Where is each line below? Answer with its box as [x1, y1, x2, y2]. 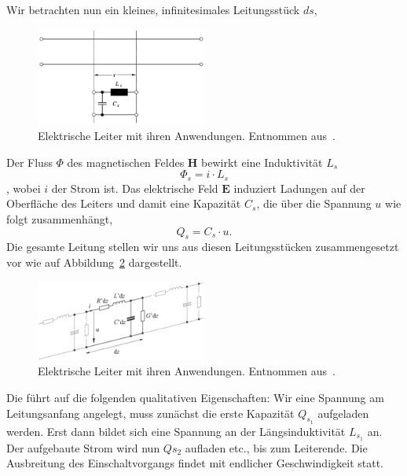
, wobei [6, 179, 41, 196]
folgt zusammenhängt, [6, 211, 113, 227]
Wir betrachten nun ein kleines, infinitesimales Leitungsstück [6, 2, 300, 17]
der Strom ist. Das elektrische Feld [51, 179, 218, 196]
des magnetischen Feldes [67, 153, 185, 170]
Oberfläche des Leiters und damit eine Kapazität [6, 195, 241, 212]
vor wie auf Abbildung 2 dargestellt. [6, 253, 182, 270]
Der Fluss [6, 153, 53, 170]
